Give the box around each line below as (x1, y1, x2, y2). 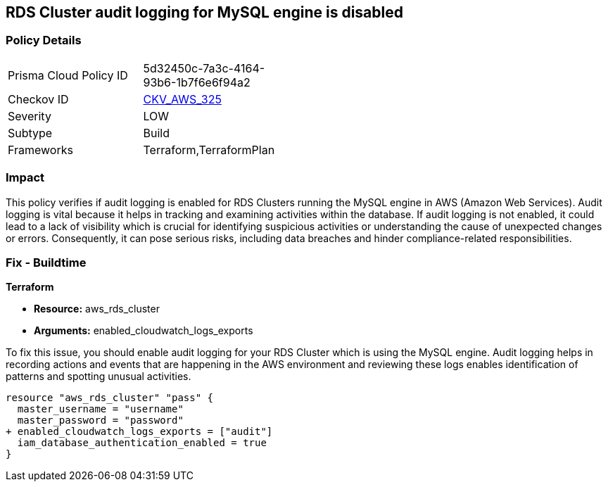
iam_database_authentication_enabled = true (17, 437, 267, 449)
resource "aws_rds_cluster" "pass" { (6, 392, 214, 404)
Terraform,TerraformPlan (143, 142, 275, 157)
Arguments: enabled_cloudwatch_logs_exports (34, 324, 253, 337)
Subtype (8, 125, 53, 140)
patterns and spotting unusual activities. (6, 370, 191, 383)
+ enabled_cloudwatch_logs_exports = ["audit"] (6, 426, 273, 438)
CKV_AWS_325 (143, 91, 222, 106)
